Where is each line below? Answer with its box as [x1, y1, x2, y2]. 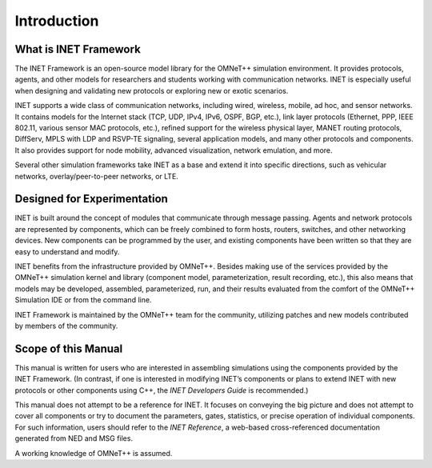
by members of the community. [14, 321, 118, 330]
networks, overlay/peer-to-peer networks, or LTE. [14, 171, 179, 181]
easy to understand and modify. [14, 246, 120, 256]
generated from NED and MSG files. [14, 434, 134, 443]
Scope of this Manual [14, 342, 123, 355]
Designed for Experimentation [14, 192, 168, 206]
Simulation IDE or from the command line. [14, 295, 152, 305]
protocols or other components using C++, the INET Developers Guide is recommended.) [14, 385, 309, 395]
